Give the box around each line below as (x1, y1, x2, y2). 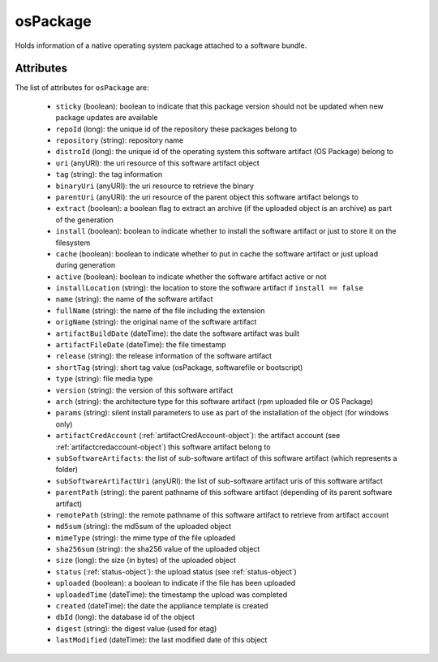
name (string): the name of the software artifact (55, 294, 213, 304)
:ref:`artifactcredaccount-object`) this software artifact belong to (55, 442, 271, 452)
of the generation (55, 215, 114, 225)
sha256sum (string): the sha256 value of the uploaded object (55, 544, 260, 554)
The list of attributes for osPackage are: (15, 83, 149, 92)
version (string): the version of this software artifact (55, 385, 234, 395)
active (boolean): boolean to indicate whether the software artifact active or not (55, 272, 327, 282)
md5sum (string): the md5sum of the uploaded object (55, 522, 231, 531)
